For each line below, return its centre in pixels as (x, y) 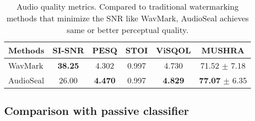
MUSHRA (223, 50)
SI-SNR (68, 50)
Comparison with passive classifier (97, 111)
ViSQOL (173, 50)
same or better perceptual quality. (128, 30)
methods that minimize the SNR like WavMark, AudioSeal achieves (128, 18)
